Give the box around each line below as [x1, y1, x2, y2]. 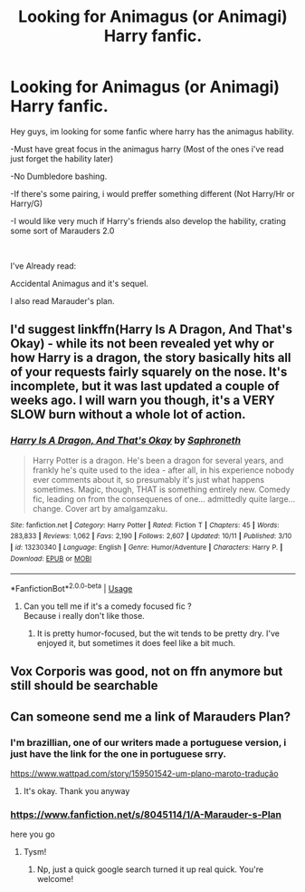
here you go [10, 828, 55, 840]
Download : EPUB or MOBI [10, 554, 92, 564]
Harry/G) [10, 198, 43, 209]
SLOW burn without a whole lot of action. [10, 407, 246, 423]
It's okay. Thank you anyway [23, 785, 130, 796]
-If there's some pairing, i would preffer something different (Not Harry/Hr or [10, 188, 295, 199]
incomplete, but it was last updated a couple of [10, 378, 280, 394]
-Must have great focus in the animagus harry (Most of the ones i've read [10, 143, 284, 154]
